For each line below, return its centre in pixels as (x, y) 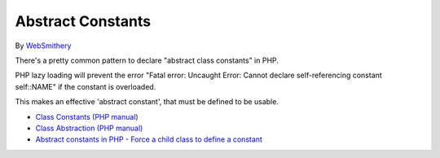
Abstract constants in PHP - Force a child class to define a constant (149, 139)
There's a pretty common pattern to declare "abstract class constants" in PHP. (147, 60)
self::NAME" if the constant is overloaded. (86, 86)
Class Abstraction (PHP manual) (89, 128)
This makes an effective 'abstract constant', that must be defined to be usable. (147, 102)
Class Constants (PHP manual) (87, 116)
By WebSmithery (43, 46)
